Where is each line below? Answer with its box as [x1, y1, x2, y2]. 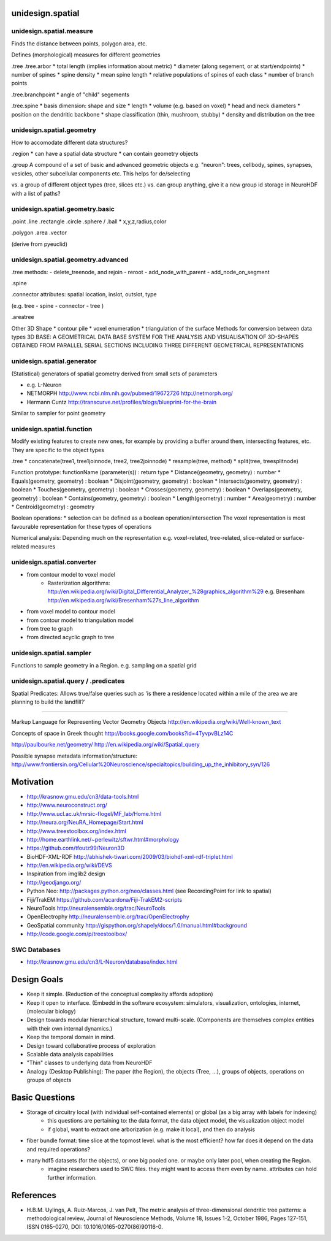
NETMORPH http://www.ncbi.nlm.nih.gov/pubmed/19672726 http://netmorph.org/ [26, 390, 233, 397]
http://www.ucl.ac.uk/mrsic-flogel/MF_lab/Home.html [26, 810, 162, 817]
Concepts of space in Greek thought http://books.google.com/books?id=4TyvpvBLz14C [11, 729, 234, 737]
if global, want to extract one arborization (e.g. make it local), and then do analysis [47, 1126, 256, 1133]
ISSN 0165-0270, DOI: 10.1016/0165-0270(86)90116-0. [26, 1223, 164, 1231]
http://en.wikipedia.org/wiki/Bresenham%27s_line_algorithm [47, 596, 199, 604]
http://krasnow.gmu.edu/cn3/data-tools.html [26, 793, 139, 800]
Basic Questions [11, 1092, 75, 1102]
